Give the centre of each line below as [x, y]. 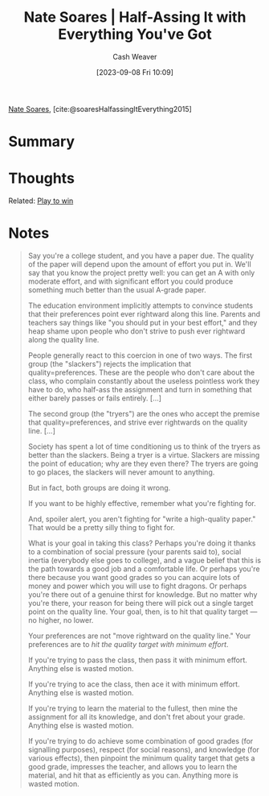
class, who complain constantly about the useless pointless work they [144, 381]
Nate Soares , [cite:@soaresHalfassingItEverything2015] [100, 109]
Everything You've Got [135, 34]
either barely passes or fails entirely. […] [95, 398]
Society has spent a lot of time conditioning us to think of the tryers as [144, 446]
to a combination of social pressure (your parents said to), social [134, 551]
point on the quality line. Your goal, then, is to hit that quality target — [143, 612]
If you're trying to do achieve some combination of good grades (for [141, 741]
